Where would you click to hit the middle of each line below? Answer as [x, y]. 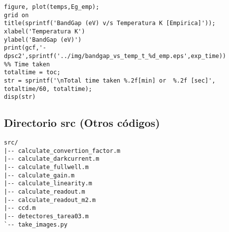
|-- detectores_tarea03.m [46, 216]
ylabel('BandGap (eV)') [43, 40]
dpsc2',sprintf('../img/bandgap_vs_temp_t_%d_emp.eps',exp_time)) [115, 56]
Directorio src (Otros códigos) [82, 123]
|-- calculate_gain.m [39, 175]
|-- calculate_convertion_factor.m [62, 151]
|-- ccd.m [20, 208]
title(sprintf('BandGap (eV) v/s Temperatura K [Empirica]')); [110, 23]
